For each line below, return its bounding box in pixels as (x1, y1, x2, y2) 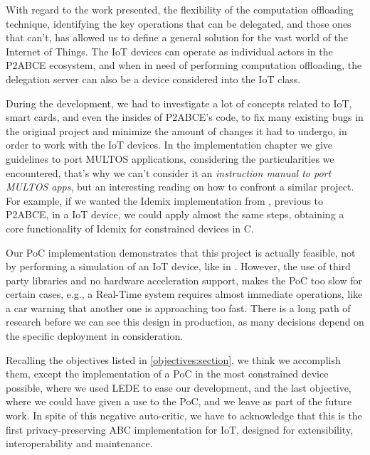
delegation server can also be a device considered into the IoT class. (6, 71, 301, 86)
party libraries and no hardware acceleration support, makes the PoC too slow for (6, 272, 362, 287)
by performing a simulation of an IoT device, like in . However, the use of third (6, 259, 351, 274)
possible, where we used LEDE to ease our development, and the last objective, (6, 380, 351, 395)
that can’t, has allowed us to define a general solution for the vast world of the (6, 30, 349, 45)
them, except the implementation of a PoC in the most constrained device (6, 366, 329, 381)
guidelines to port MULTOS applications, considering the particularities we (6, 151, 334, 166)
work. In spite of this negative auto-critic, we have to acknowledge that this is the (6, 408, 362, 423)
